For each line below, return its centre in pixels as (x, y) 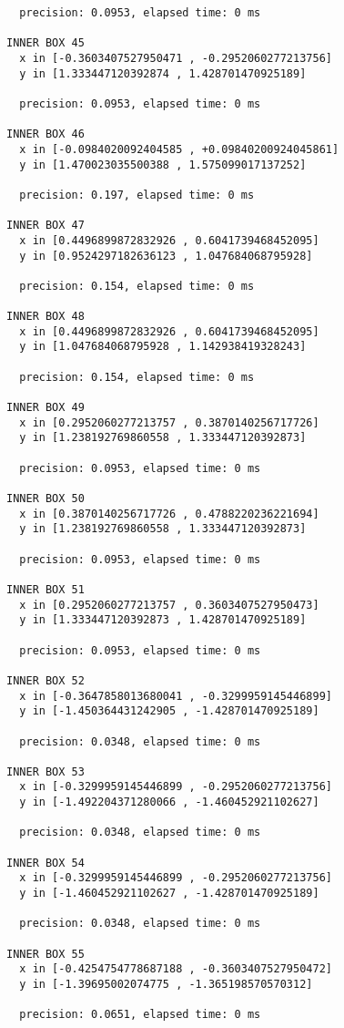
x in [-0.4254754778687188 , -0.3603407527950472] (176, 969)
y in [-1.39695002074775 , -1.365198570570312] (166, 984)
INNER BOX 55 (46, 954)
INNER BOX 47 (46, 226)
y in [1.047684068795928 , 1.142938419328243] (163, 347)
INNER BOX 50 (46, 499)
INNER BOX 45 (46, 43)
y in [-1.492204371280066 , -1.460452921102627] (169, 802)
